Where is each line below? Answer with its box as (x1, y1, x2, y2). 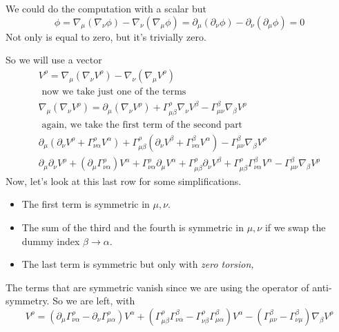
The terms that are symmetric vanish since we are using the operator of (6, 280, 309, 294)
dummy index (21, 233, 80, 248)
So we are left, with (52, 293, 135, 308)
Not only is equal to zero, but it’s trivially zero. (6, 29, 206, 43)
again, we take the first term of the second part (41, 119, 243, 130)
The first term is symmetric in (21, 197, 150, 211)
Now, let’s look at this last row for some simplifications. (6, 173, 242, 188)
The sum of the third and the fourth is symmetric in (21, 220, 244, 234)
